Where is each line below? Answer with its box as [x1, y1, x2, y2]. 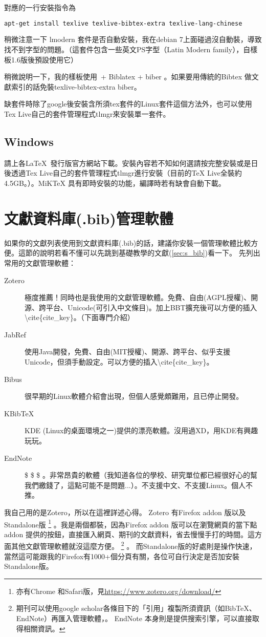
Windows [4, 134, 54, 150]
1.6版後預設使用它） [11, 54, 78, 65]
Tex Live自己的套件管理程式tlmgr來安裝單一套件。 [4, 109, 170, 119]
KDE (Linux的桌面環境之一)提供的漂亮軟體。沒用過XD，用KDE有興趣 [25, 425, 258, 436]
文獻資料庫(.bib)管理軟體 [4, 207, 173, 228]
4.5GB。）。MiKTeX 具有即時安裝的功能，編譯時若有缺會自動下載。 [4, 178, 226, 188]
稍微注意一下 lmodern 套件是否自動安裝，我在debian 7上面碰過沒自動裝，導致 [4, 34, 262, 45]
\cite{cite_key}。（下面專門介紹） [25, 312, 135, 323]
